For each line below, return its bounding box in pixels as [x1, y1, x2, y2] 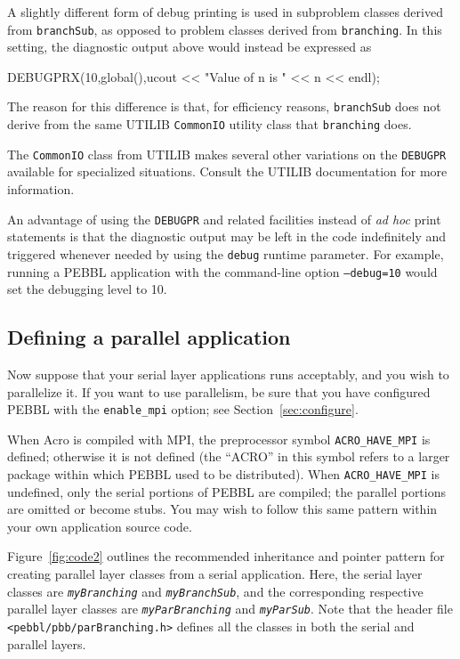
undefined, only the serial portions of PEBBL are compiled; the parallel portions [7, 482, 447, 500]
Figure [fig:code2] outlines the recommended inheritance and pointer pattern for [7, 547, 445, 565]
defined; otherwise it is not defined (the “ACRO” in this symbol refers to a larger [7, 447, 450, 466]
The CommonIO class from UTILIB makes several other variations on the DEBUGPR [7, 144, 447, 163]
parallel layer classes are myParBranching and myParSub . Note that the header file [7, 599, 453, 618]
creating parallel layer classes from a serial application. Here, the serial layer [7, 565, 423, 583]
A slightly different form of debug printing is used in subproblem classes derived [7, 3, 443, 20]
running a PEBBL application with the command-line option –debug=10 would [7, 262, 438, 281]
